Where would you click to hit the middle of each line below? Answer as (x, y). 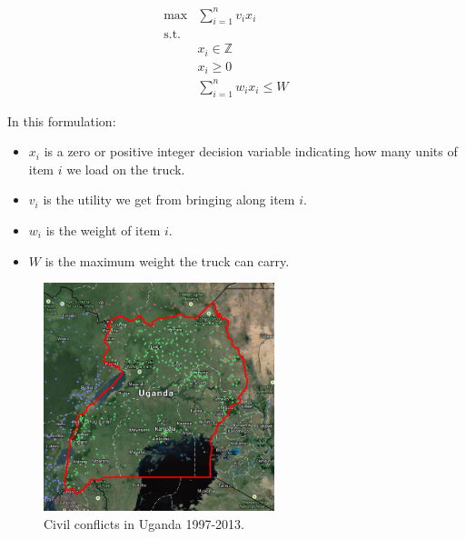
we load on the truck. (126, 169)
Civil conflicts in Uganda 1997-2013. (144, 523)
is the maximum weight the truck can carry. (167, 260)
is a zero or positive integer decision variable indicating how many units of (251, 151)
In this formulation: (62, 120)
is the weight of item (103, 230)
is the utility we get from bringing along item (169, 200)
